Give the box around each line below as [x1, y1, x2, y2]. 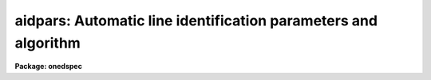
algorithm [14, 34, 81, 51]
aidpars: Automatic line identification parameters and [14, 12, 378, 29]
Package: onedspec [14, 62, 83, 71]
